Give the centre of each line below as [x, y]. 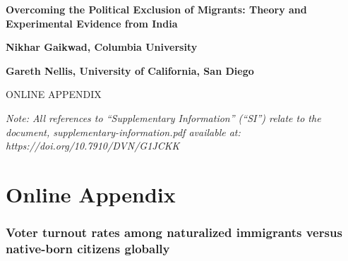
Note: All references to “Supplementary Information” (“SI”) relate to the [163, 117]
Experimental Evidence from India [92, 23]
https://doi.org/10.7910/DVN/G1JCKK [93, 146]
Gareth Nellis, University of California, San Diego [130, 70]
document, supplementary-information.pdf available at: [123, 132]
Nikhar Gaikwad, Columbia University [102, 47]
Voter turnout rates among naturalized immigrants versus [174, 232]
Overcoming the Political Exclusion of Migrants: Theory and [156, 9]
